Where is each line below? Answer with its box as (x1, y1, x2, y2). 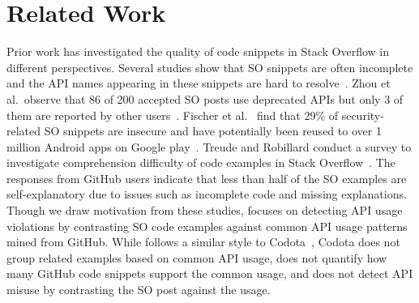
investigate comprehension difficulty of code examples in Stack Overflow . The (6, 154, 395, 171)
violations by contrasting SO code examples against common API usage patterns (6, 217, 408, 234)
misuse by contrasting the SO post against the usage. (6, 281, 271, 298)
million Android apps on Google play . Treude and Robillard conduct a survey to (6, 138, 412, 155)
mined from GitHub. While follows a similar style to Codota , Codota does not (6, 233, 400, 250)
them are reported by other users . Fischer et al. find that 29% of (6, 106, 338, 123)
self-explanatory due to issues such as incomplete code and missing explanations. (6, 186, 407, 203)
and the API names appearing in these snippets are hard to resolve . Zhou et (6, 75, 391, 92)
